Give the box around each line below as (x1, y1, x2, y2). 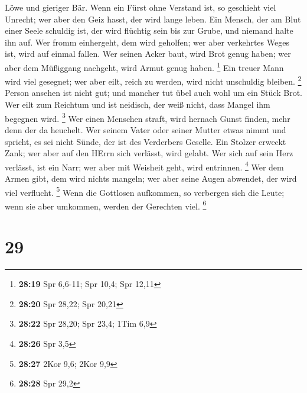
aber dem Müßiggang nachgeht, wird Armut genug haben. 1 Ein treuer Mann (5, 59, 284, 73)
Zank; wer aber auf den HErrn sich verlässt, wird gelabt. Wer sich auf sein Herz (5, 147, 293, 159)
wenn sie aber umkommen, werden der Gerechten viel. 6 (5, 198, 207, 212)
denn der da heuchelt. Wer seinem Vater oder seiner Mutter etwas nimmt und (5, 123, 286, 136)
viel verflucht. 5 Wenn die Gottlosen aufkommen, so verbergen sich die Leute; (5, 184, 285, 198)
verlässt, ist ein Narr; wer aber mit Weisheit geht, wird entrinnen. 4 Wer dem (5, 159, 284, 173)
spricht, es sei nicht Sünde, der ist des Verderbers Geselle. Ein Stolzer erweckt (5, 135, 286, 147)
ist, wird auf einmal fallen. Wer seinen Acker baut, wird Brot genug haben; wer (5, 47, 291, 60)
